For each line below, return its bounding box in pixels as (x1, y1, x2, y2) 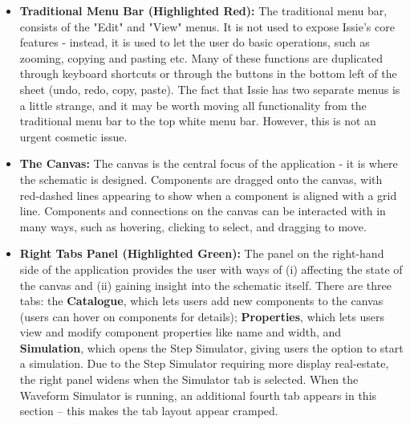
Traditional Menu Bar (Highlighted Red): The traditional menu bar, (19, 2, 388, 18)
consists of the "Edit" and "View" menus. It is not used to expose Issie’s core (19, 18, 395, 35)
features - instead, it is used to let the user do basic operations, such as (19, 34, 370, 51)
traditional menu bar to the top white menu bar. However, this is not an (19, 112, 376, 129)
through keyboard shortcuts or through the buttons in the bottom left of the (19, 65, 397, 82)
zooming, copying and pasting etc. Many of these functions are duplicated (19, 49, 383, 66)
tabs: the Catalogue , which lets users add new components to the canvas (19, 292, 384, 309)
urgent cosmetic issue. (19, 128, 128, 145)
